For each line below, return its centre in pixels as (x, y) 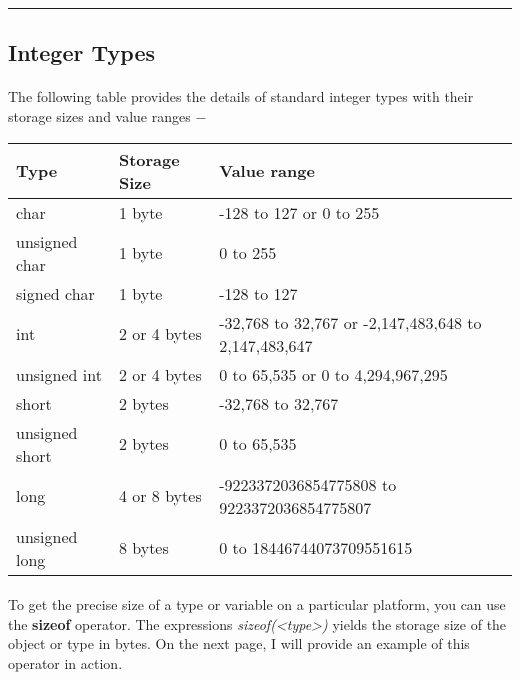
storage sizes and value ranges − (107, 115)
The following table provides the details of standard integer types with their (241, 96)
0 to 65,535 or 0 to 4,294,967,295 (333, 374)
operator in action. (65, 662)
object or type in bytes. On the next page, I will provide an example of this (239, 643)
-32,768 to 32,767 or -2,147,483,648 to (350, 322)
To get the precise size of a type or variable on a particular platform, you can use (257, 604)
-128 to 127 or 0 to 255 (299, 212)
